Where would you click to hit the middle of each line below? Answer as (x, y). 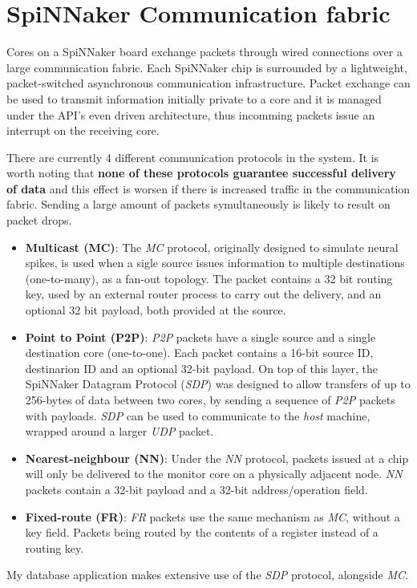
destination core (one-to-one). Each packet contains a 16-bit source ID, (199, 353)
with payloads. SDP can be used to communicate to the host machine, (198, 415)
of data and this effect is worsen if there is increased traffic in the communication (208, 188)
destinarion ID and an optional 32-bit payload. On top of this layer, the (201, 368)
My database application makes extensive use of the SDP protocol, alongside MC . (207, 575)
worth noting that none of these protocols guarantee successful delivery (201, 173)
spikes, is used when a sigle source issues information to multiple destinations (215, 263)
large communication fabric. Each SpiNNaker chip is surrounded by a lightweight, (207, 67)
